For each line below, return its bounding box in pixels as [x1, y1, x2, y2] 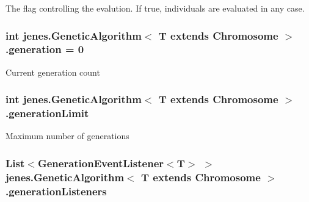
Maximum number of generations [5, 129, 129, 142]
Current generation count [5, 65, 100, 78]
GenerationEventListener [37, 155, 164, 170]
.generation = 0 [5, 41, 84, 57]
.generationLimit [5, 106, 89, 121]
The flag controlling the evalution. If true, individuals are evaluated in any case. [5, 2, 305, 14]
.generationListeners [5, 183, 107, 198]
